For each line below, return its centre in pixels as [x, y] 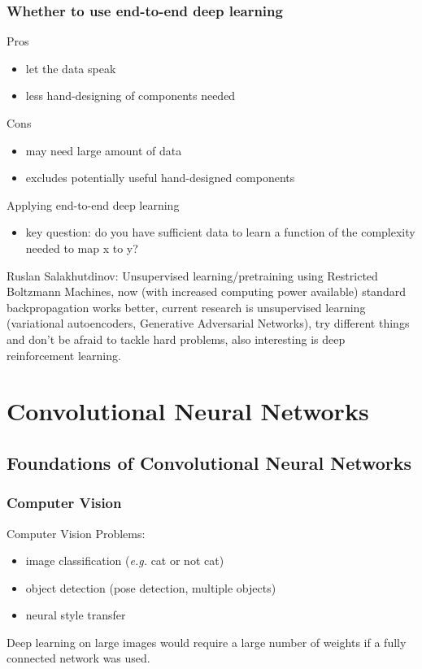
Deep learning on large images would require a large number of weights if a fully [207, 642]
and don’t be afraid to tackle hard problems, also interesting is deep [176, 339]
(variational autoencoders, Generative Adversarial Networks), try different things [208, 323]
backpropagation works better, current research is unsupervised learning [186, 307]
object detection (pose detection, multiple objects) [151, 587]
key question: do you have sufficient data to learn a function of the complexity [220, 232]
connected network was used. [78, 658]
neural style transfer [76, 615]
